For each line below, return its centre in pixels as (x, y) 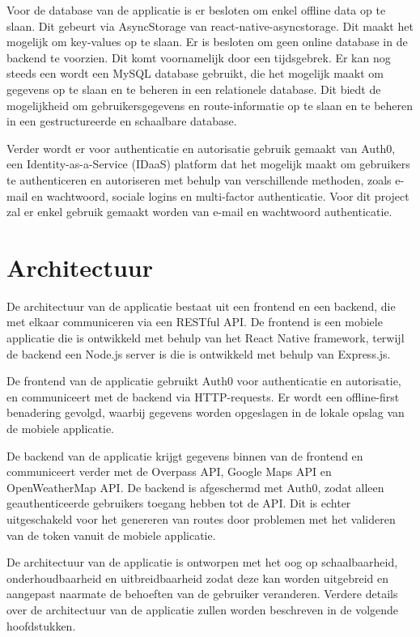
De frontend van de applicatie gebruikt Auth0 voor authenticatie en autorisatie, (204, 381)
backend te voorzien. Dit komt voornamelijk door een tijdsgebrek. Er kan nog (199, 57)
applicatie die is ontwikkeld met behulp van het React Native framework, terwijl (206, 338)
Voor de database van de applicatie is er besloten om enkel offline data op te (196, 10)
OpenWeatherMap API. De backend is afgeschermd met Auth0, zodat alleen (195, 487)
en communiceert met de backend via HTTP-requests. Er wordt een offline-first (203, 396)
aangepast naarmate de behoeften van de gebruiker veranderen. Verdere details (202, 594)
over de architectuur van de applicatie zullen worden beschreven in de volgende (203, 609)
